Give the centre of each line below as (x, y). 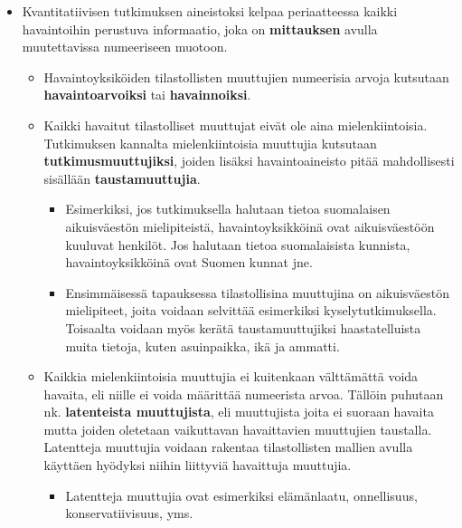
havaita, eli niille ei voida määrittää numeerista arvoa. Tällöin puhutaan (244, 394)
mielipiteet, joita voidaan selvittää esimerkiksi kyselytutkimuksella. (251, 310)
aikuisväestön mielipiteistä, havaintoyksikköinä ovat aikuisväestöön (250, 226)
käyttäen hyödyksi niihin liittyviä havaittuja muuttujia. (198, 465)
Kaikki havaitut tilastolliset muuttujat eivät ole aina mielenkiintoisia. (236, 125)
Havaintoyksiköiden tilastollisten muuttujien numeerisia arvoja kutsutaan (246, 77)
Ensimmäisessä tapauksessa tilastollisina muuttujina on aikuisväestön (257, 292)
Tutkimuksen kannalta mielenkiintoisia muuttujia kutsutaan (210, 143)
